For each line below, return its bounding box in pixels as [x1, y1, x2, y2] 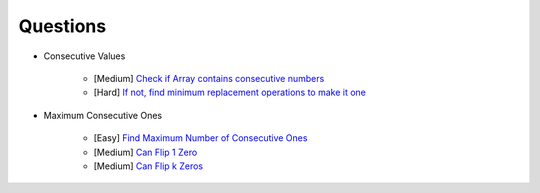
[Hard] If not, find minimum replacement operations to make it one [93, 86, 367, 99]
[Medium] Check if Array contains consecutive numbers [93, 72, 325, 84]
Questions [18, 15, 107, 37]
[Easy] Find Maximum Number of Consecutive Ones [93, 132, 308, 144]
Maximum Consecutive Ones [43, 109, 163, 121]
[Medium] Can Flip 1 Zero [93, 146, 198, 158]
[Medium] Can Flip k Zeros [93, 160, 204, 172]
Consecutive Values [43, 50, 126, 62]
